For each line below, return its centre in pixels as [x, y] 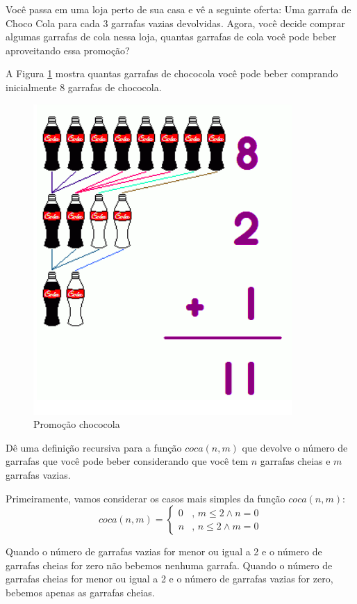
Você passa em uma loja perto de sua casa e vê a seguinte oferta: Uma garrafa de [178, 9]
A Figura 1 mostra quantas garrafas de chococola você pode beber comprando [172, 73]
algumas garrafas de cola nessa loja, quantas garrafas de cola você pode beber [171, 37]
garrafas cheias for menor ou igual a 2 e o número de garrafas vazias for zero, [169, 579]
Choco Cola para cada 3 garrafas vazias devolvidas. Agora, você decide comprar [175, 23]
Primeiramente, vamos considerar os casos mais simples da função [146, 498]
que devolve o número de [295, 447]
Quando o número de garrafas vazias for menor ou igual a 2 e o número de [164, 551]
